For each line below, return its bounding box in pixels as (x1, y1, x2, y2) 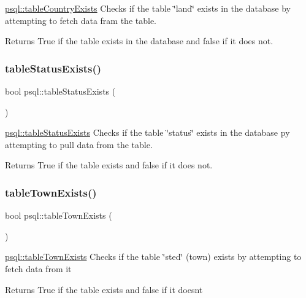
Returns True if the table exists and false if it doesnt (5, 283, 203, 296)
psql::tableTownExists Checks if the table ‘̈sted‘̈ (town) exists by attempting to (5, 250, 302, 263)
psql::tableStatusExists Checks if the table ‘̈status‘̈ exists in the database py (5, 126, 290, 139)
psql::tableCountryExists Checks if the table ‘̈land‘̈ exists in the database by (5, 2, 291, 14)
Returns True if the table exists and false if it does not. (5, 159, 213, 171)
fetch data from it (5, 262, 72, 275)
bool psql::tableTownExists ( (5, 209, 112, 222)
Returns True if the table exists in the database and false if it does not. (5, 34, 273, 47)
